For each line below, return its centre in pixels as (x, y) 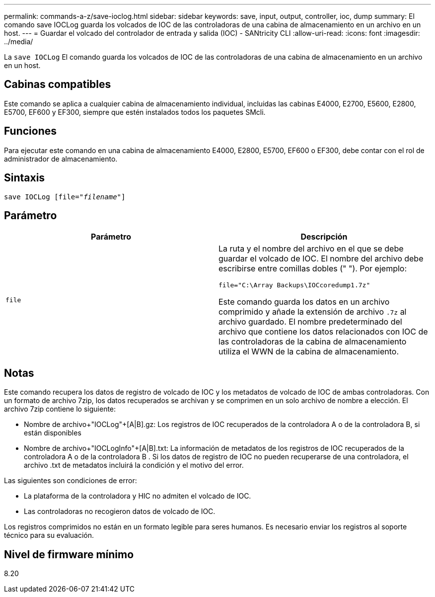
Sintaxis (25, 178)
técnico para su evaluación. (49, 535)
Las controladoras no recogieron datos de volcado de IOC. (120, 512)
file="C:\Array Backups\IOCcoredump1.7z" (294, 285)
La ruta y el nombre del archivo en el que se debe (311, 249)
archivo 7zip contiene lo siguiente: (60, 409)
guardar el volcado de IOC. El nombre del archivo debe (321, 259)
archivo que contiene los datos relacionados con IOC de (323, 332)
